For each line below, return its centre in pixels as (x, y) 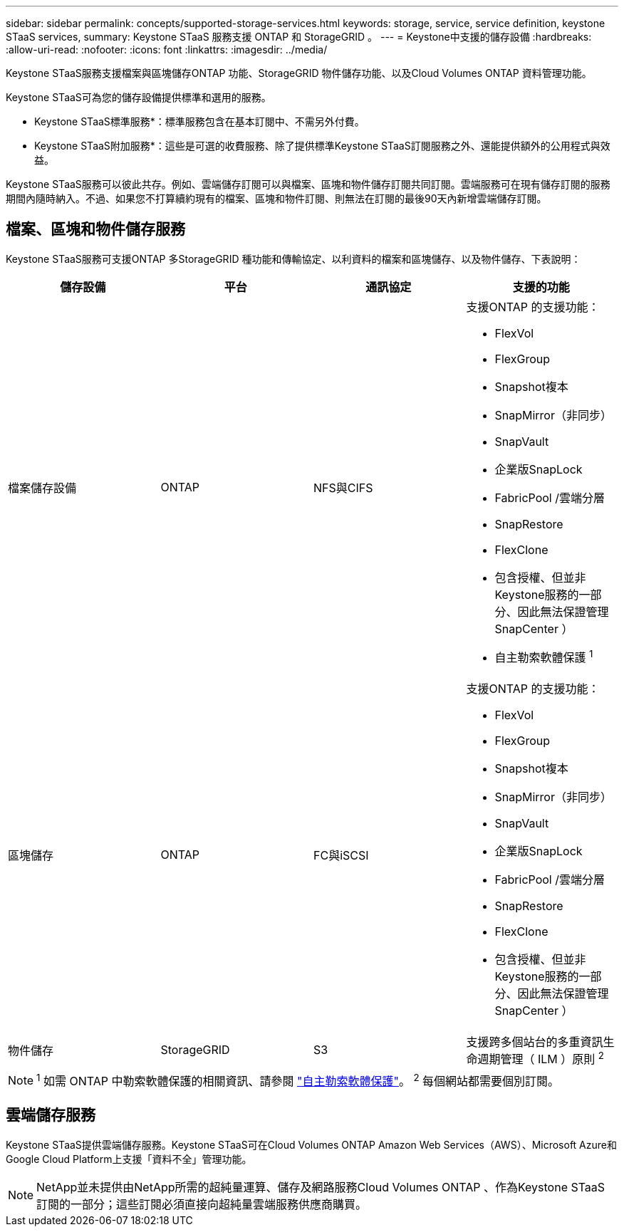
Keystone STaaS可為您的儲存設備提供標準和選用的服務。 (139, 97)
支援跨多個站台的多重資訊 (535, 1042)
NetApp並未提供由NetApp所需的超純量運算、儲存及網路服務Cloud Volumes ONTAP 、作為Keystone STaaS (321, 1187)
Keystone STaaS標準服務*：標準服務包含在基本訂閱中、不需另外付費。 (199, 121)
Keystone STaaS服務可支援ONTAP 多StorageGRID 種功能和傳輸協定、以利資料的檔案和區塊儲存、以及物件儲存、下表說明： (293, 259)
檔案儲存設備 (42, 488)
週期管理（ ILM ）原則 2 (541, 1058)
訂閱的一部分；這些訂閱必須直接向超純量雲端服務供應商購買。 (202, 1204)
